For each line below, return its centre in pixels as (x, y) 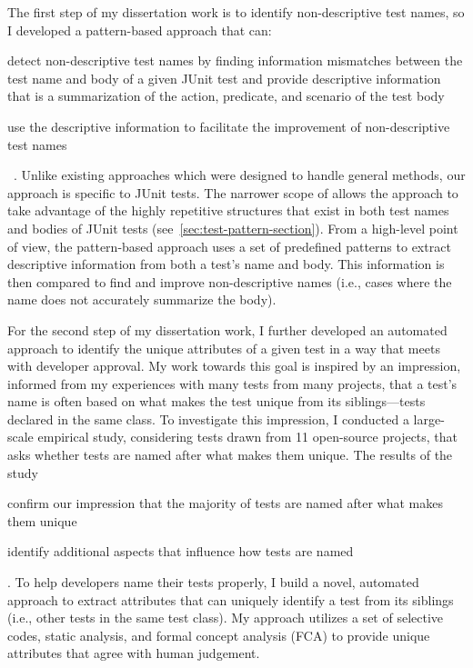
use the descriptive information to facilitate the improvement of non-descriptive (229, 126)
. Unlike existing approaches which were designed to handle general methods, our (240, 175)
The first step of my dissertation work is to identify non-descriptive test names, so (236, 12)
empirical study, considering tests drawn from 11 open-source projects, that (248, 437)
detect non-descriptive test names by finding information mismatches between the (235, 60)
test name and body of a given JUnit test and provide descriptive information (224, 78)
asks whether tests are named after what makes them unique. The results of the (230, 455)
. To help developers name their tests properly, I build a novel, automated (213, 582)
